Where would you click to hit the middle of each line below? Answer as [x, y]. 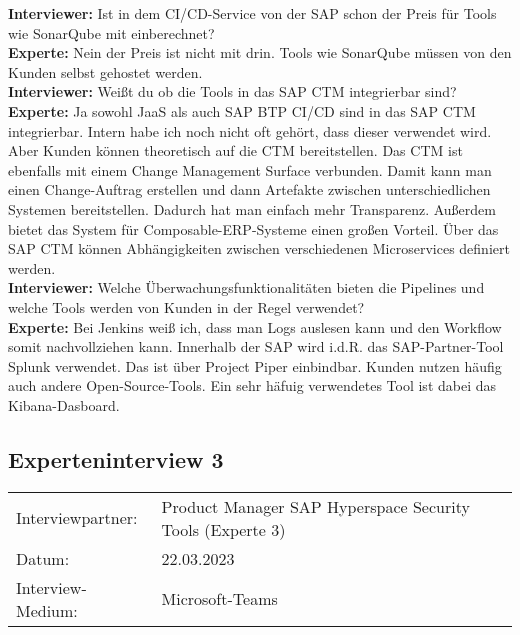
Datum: [43, 558]
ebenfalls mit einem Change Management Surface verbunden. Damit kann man [250, 169]
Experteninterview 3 [116, 458]
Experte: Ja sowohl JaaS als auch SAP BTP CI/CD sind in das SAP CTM [242, 110]
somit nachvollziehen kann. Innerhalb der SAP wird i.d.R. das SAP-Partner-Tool [256, 346]
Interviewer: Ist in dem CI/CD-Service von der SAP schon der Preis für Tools [252, 13]
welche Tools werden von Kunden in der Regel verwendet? [186, 306]
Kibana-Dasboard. [64, 404]
